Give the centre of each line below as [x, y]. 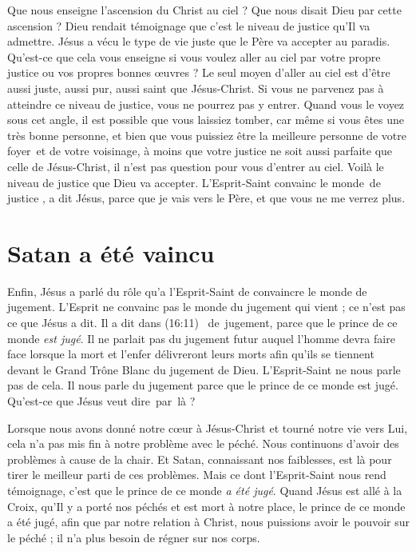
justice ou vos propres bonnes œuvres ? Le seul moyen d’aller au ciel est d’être [199, 72]
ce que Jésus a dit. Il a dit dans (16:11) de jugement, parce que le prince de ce [202, 323]
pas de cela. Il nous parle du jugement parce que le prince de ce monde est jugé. [203, 385]
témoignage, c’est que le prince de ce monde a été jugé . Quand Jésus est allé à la [205, 490]
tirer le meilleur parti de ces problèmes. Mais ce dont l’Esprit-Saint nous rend [197, 475]
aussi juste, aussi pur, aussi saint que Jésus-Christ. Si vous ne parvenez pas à [196, 88]
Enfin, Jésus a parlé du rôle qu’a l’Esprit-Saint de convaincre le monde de [187, 291]
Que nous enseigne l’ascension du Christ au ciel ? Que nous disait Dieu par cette [204, 10]
